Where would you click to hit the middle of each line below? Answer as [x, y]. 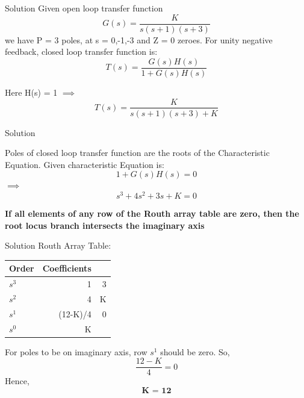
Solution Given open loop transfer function [84, 8]
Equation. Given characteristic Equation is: [85, 164]
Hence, [17, 381]
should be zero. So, [195, 351]
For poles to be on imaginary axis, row [76, 351]
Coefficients [67, 268]
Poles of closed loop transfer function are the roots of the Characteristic [137, 153]
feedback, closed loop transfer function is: [81, 51]
